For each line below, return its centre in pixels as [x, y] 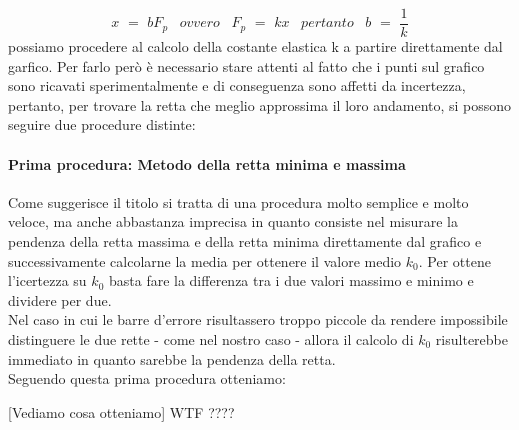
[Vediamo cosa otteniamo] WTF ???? [121, 411]
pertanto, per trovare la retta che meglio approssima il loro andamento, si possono [260, 104]
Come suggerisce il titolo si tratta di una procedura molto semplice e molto [238, 201]
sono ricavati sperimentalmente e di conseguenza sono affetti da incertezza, [237, 85]
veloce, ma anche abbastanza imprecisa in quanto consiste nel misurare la [233, 221]
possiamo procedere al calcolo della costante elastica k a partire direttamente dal [255, 46]
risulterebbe [471, 338]
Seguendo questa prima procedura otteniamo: [147, 378]
